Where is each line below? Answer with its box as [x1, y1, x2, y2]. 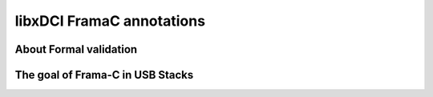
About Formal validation [14, 42, 138, 56]
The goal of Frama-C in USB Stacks [14, 68, 194, 82]
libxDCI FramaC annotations [14, 12, 206, 30]
